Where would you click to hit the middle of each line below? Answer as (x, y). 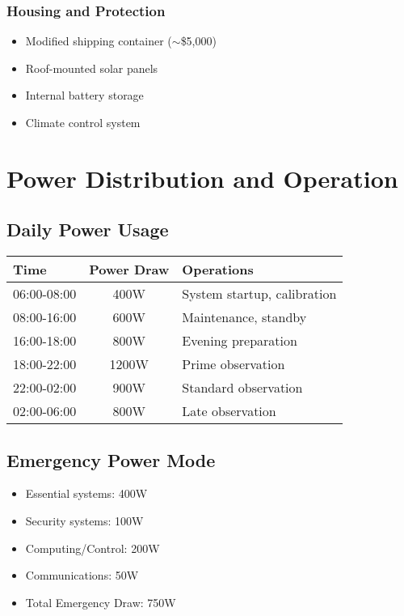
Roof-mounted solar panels (92, 68)
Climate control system (83, 122)
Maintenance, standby (244, 317)
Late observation (229, 411)
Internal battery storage (84, 95)
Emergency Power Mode (111, 459)
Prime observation (234, 364)
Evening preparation (240, 341)
